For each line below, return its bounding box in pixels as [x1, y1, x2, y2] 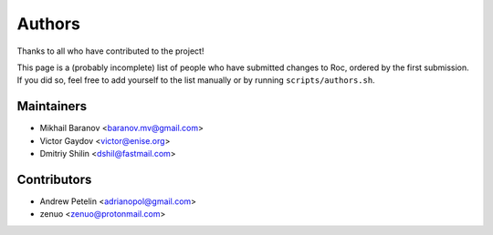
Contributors [16, 171, 92, 187]
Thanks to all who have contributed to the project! [16, 46, 205, 56]
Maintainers [16, 98, 88, 114]
